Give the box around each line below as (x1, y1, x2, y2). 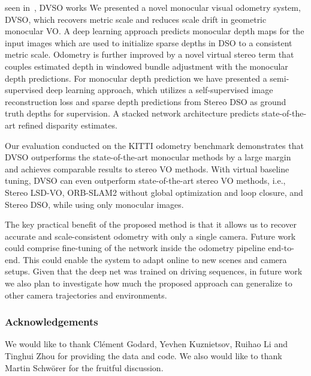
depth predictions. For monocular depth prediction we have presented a (5, 71, 267, 84)
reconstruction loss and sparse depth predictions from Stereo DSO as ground (5, 95, 286, 108)
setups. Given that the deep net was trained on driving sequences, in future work (5, 265, 303, 277)
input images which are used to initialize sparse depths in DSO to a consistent (5, 36, 292, 49)
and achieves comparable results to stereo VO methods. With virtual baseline (5, 162, 289, 175)
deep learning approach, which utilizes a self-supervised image (46, 83, 273, 96)
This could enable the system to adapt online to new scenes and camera (23, 253, 287, 265)
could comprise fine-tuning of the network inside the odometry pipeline (5, 241, 265, 254)
